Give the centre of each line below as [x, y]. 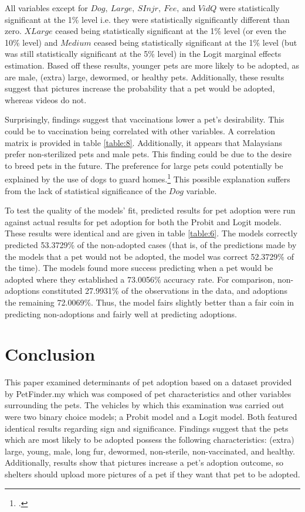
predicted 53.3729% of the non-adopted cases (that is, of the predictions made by [151, 244]
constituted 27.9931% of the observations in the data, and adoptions [165, 291]
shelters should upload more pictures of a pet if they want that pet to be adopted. [152, 474]
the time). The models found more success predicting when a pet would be [139, 268]
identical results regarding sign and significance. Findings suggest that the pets [147, 428]
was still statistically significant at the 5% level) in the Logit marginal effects [143, 54]
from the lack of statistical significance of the [86, 190]
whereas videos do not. [46, 99]
